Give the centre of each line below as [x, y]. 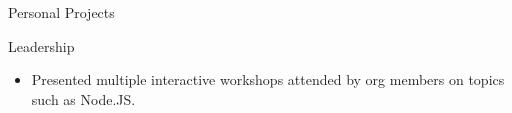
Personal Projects [61, 12]
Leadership [41, 45]
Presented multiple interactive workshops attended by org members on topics [268, 79]
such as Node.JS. [83, 98]
